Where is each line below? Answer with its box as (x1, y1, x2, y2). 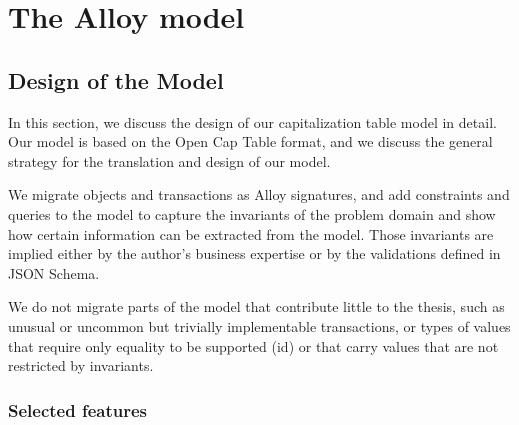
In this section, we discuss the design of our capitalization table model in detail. (8, 111, 497, 132)
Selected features (8, 397, 148, 422)
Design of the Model (8, 64, 224, 95)
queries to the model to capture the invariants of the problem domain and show (8, 203, 496, 224)
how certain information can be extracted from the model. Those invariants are (8, 223, 494, 244)
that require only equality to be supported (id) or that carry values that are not (8, 335, 499, 356)
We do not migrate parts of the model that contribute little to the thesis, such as (8, 296, 505, 317)
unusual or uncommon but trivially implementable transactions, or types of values (8, 315, 511, 336)
